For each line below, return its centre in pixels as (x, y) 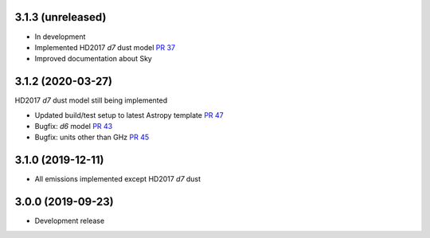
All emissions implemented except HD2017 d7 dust (118, 179)
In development (60, 37)
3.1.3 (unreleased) (61, 17)
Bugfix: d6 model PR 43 (74, 126)
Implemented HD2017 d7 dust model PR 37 (105, 47)
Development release (70, 221)
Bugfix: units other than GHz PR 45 (92, 137)
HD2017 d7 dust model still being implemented (91, 100)
